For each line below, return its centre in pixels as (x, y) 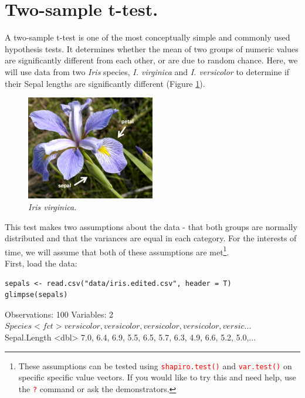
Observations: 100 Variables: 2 (59, 314)
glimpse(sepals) (36, 295)
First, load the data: (41, 263)
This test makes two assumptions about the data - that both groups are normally (151, 226)
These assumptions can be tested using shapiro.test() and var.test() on (155, 365)
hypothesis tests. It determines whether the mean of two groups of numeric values (152, 48)
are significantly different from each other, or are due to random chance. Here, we (151, 60)
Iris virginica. (52, 206)
